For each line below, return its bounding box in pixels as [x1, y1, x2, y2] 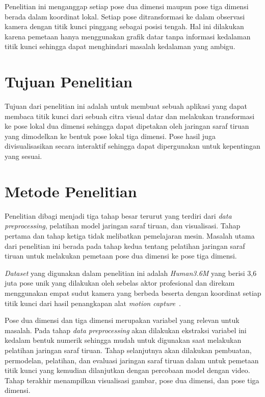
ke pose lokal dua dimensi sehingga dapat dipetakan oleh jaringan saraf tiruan [5, 121, 249, 131]
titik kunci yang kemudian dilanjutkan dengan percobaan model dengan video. [5, 365, 250, 376]
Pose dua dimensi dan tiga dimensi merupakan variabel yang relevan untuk [5, 315, 240, 325]
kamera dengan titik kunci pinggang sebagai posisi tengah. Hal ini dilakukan [5, 21, 244, 32]
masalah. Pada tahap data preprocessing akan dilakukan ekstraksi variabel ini [5, 324, 247, 335]
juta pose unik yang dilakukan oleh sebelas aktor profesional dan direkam [5, 277, 235, 288]
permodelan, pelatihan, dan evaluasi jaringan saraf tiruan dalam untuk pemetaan [5, 355, 259, 365]
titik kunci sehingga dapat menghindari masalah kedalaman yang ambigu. [5, 41, 235, 52]
